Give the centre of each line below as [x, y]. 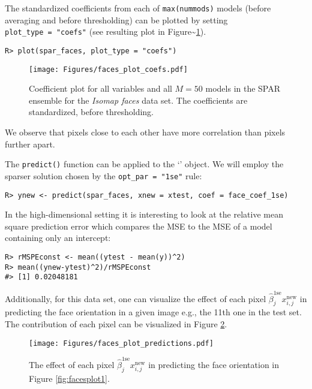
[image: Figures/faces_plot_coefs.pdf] [108, 69]
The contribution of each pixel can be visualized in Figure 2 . [116, 324]
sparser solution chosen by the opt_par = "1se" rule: [103, 175]
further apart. [30, 144]
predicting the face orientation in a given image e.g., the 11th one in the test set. [153, 312]
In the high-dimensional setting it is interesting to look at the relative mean [144, 214]
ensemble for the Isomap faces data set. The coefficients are [138, 100]
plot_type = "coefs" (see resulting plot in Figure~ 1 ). [106, 31]
